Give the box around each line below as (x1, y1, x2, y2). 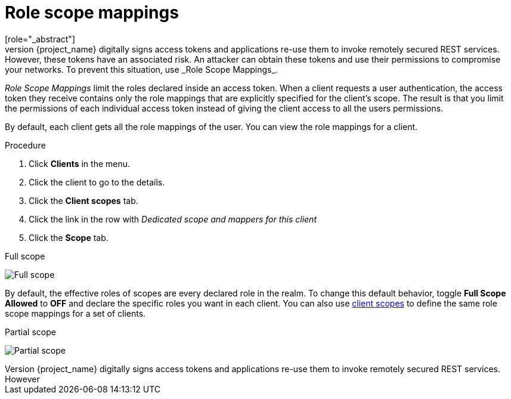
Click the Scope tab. (29, 232, 109, 243)
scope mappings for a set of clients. (5, 308, 146, 318)
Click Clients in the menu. (29, 158, 131, 169)
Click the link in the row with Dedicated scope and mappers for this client (29, 214, 317, 224)
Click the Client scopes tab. (29, 195, 138, 206)
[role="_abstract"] (5, 33, 76, 44)
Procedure (5, 140, 46, 150)
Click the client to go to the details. (29, 177, 165, 187)
